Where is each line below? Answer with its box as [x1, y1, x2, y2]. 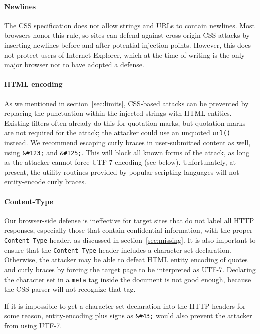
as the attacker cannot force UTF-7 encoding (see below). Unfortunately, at [4, 157, 236, 167]
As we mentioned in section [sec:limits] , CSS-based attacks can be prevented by [4, 98, 249, 108]
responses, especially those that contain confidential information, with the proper [4, 225, 253, 235]
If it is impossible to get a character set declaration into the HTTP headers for [4, 300, 246, 311]
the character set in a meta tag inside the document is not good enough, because [4, 274, 251, 284]
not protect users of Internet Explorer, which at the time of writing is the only [4, 49, 245, 60]
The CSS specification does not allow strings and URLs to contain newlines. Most [4, 20, 255, 30]
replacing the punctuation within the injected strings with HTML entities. [4, 108, 232, 118]
